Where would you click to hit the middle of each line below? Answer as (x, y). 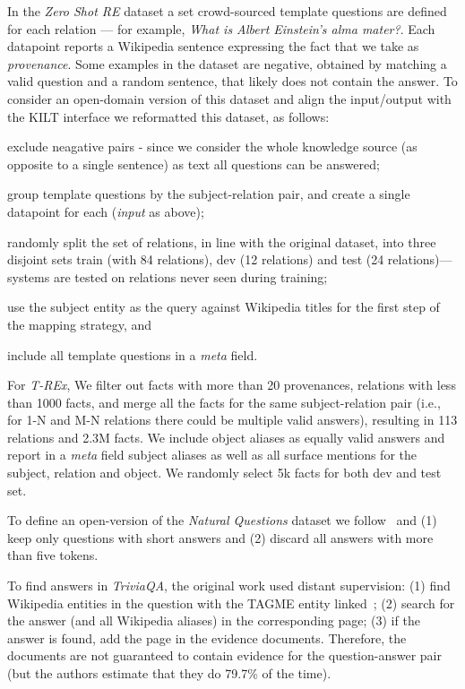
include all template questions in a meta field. (133, 354)
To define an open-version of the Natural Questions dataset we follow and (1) (222, 520)
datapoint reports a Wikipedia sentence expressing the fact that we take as (213, 46)
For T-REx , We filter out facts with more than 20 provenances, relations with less (232, 385)
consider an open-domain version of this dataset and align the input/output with (229, 98)
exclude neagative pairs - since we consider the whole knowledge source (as (212, 146)
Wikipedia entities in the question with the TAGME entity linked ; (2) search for (231, 603)
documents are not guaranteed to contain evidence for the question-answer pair (224, 655)
